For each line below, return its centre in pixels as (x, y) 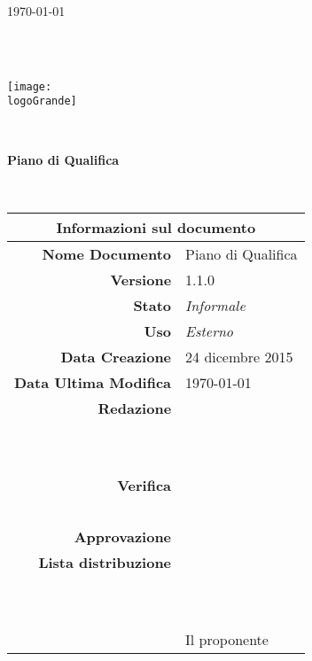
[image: (30, 86)
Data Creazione (116, 356)
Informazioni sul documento (156, 227)
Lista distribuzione (105, 562)
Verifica (144, 485)
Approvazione (123, 536)
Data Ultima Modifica (93, 382)
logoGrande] (42, 101)
